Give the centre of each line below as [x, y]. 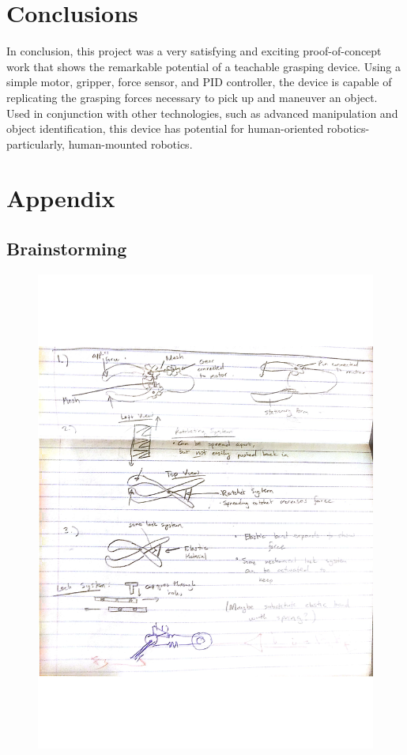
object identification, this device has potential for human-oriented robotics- [188, 128]
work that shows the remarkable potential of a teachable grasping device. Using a [203, 66]
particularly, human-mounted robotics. [100, 143]
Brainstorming [67, 249]
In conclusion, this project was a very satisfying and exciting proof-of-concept [194, 51]
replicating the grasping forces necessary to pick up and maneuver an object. [192, 97]
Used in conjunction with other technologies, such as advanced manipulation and [202, 113]
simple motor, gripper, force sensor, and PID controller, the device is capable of [199, 82]
